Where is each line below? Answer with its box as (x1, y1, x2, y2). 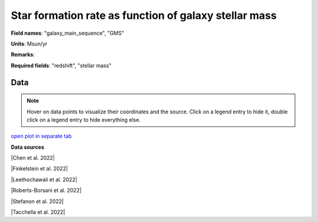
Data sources (11, 143, 44, 151)
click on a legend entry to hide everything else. (26, 116, 141, 123)
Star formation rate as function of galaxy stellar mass (11, 9, 277, 22)
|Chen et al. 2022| (11, 154, 55, 162)
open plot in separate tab (11, 133, 72, 140)
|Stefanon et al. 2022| (11, 198, 64, 205)
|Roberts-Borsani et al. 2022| (11, 187, 82, 194)
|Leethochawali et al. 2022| (11, 176, 78, 183)
